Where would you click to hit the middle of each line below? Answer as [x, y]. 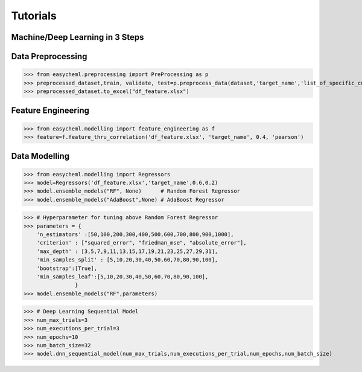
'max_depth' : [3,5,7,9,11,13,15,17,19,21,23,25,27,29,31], [127, 251]
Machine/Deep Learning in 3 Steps [78, 37]
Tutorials [34, 16]
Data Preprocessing [49, 56]
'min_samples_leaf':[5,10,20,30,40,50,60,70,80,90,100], [122, 277]
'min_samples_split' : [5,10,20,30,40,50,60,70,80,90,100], [127, 260]
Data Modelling [40, 156]
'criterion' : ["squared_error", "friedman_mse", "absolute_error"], [141, 243]
